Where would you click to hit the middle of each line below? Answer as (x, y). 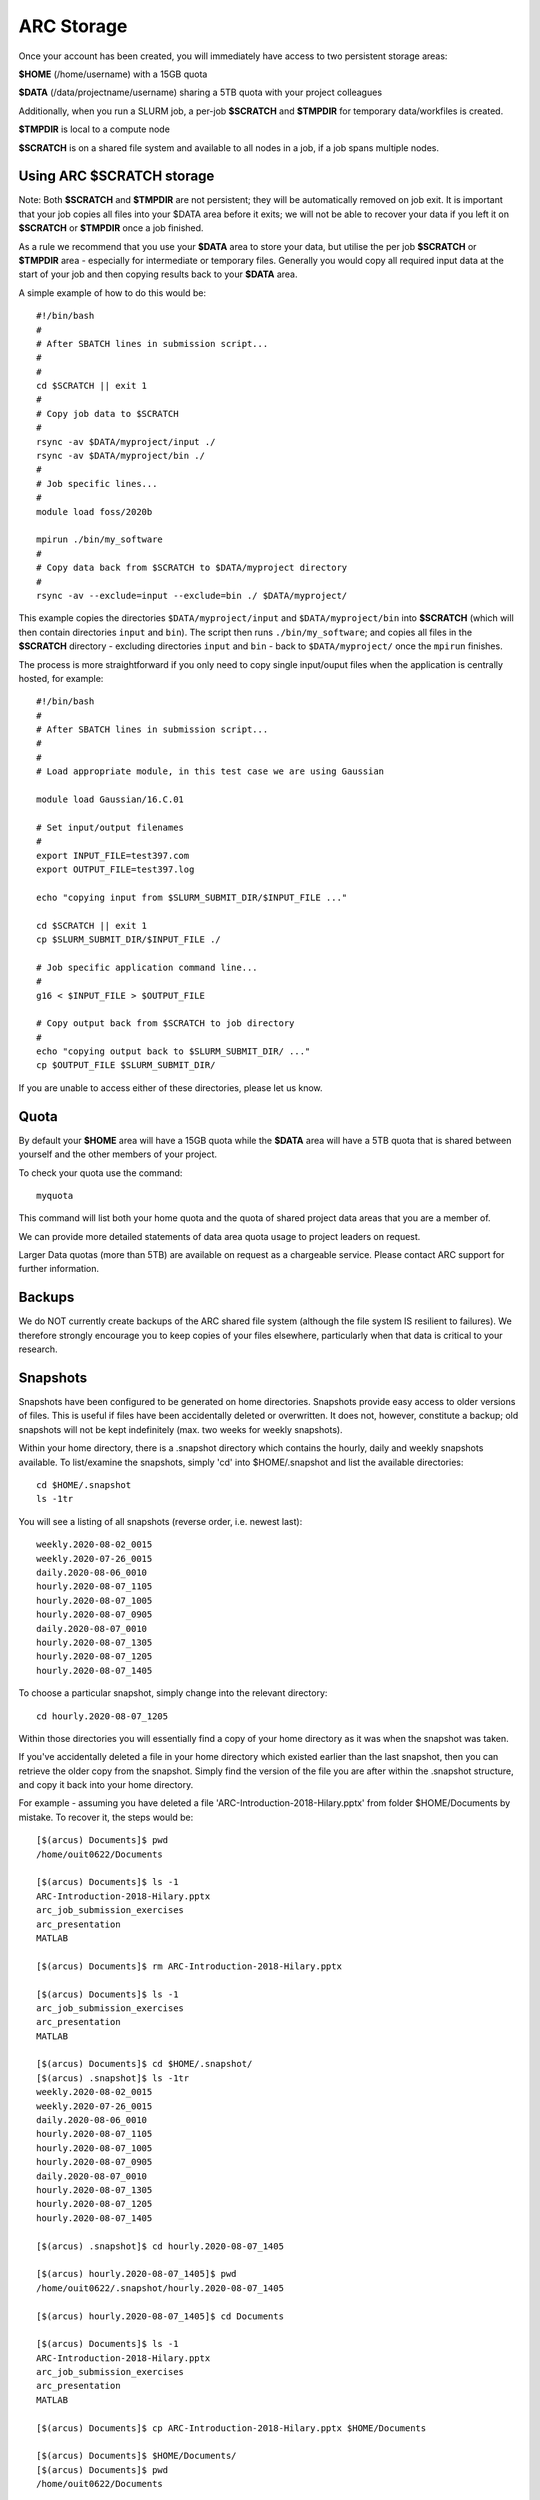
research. (38, 1349)
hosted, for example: (61, 678)
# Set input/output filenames (110, 827)
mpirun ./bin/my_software (100, 539)
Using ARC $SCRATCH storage (116, 176)
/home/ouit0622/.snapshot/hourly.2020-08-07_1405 (160, 2288)
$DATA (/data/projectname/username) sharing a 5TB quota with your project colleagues (200, 92)
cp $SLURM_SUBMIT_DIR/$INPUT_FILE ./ (129, 939)
